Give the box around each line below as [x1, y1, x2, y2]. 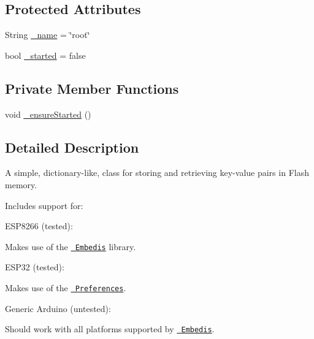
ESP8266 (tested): [5, 219, 73, 232]
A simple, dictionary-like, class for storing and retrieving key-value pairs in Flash [5, 166, 309, 179]
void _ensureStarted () [5, 107, 91, 120]
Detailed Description [5, 137, 139, 156]
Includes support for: [5, 199, 83, 211]
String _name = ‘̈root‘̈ [5, 28, 90, 41]
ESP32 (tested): [5, 261, 64, 273]
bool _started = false [5, 48, 86, 61]
